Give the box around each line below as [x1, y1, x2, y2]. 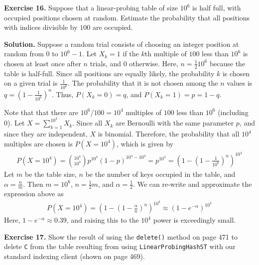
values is [227, 78, 253, 88]
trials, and [90, 58, 122, 68]
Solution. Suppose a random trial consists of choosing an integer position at [4, 38, 239, 49]
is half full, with [192, 2, 241, 12]
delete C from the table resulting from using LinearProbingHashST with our [4, 241, 236, 252]
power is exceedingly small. [153, 215, 236, 225]
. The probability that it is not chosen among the [67, 78, 218, 88]
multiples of [126, 107, 162, 117]
